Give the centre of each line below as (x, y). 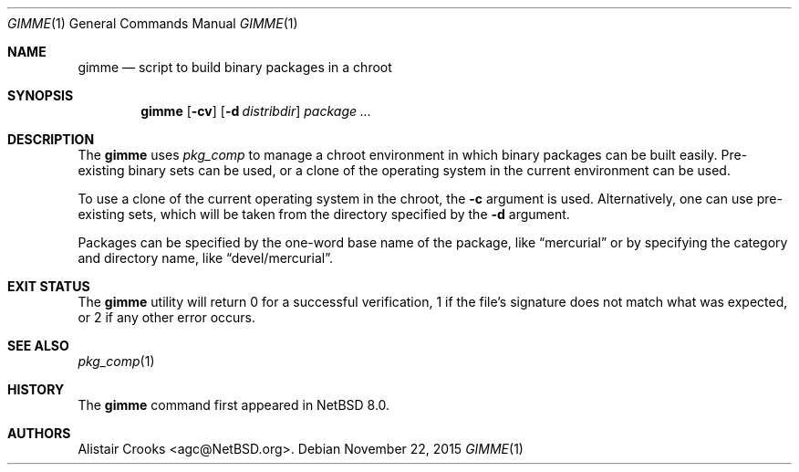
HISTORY (36, 389)
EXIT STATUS (49, 286)
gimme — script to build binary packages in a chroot (235, 67)
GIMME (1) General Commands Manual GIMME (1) (153, 23)
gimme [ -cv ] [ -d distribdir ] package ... (256, 111)
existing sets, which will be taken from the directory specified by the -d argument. (324, 214)
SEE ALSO (38, 346)
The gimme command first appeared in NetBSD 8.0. (234, 405)
